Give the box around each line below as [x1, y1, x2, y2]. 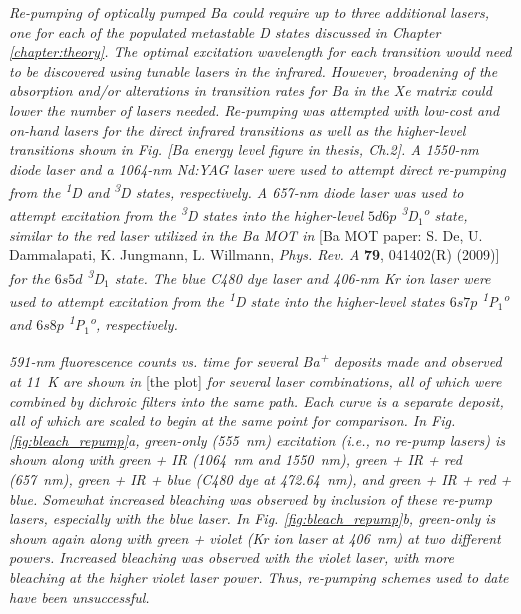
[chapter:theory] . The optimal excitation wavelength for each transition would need [9, 41, 512, 62]
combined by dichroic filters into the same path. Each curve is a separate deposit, [9, 390, 504, 411]
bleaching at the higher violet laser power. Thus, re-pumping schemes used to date [9, 566, 509, 587]
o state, [423, 202, 468, 226]
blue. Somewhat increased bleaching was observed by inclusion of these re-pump [9, 488, 492, 509]
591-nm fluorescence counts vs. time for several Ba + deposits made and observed [9, 348, 502, 372]
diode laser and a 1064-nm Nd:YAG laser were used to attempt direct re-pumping [9, 158, 506, 179]
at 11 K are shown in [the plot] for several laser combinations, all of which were [9, 371, 502, 392]
